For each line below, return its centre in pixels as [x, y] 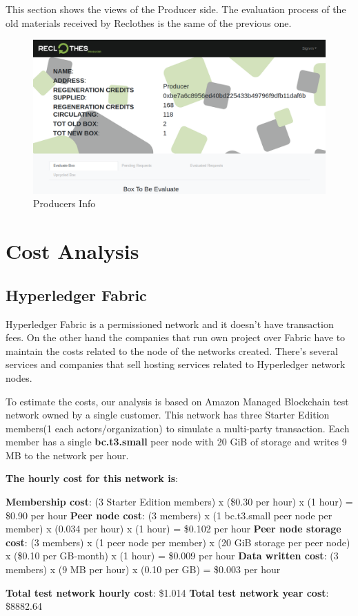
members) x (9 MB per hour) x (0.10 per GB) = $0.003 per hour [143, 569]
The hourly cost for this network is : [92, 478]
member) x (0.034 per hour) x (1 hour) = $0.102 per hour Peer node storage [173, 529]
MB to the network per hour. [67, 455]
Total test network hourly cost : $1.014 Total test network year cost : [167, 592]
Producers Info [64, 203]
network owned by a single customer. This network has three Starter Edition [168, 415]
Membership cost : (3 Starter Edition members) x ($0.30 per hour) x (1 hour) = [179, 502]
